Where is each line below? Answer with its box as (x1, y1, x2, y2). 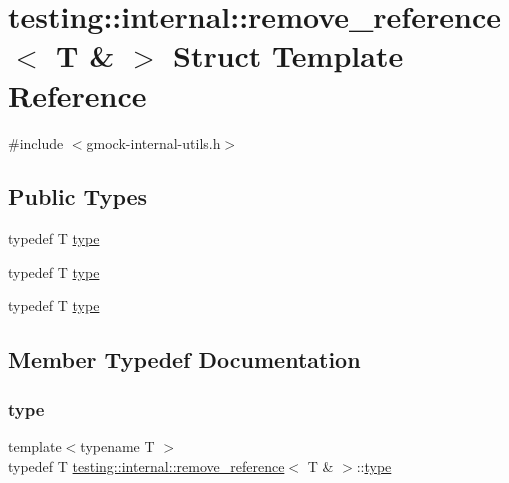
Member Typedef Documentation (8, 344, 361, 375)
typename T (80, 436, 155, 457)
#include (8, 132, 64, 153)
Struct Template (172, 35, 404, 76)
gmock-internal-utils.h (86, 132, 221, 153)
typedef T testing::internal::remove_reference (8, 455, 285, 476)
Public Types (8, 181, 148, 212)
